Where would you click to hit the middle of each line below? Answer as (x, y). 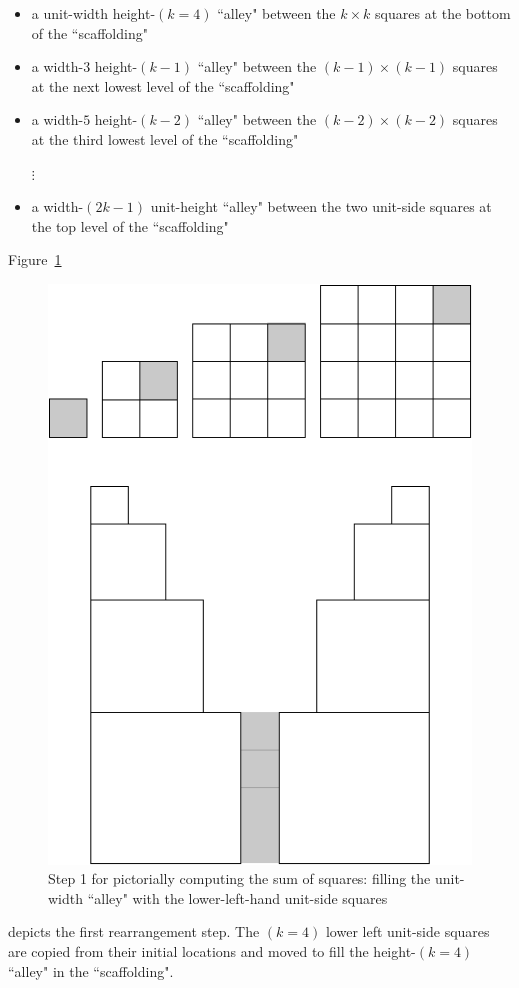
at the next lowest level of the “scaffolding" (163, 85)
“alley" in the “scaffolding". (91, 970)
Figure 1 (35, 259)
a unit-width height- (93, 13)
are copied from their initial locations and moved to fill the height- (212, 951)
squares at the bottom (443, 13)
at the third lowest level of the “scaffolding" (165, 138)
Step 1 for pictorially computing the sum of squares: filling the (239, 878)
